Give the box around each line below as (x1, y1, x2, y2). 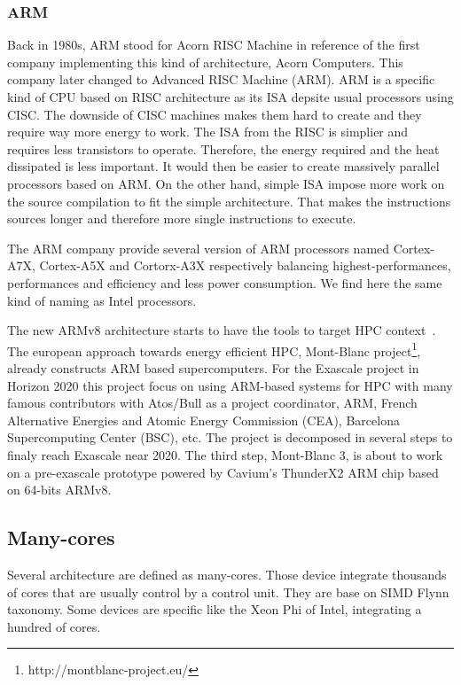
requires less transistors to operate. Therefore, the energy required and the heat (7, 139, 440, 158)
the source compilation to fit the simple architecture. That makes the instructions (7, 191, 451, 210)
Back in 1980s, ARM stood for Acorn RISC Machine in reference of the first (7, 35, 420, 54)
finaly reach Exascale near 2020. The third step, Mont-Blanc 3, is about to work (7, 445, 443, 463)
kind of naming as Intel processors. (7, 291, 197, 309)
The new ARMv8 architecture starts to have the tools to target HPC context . (7, 321, 436, 339)
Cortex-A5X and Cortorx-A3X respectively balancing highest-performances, (39, 256, 451, 275)
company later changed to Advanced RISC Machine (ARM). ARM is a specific (7, 70, 435, 89)
